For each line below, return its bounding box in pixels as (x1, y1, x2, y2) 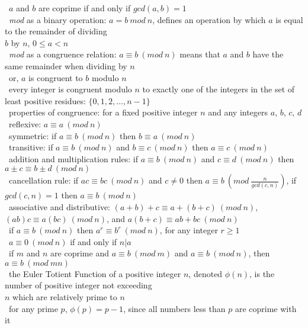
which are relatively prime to (12, 291, 117, 303)
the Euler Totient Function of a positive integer (8, 267, 181, 279)
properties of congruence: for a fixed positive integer (8, 106, 198, 118)
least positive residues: (5, 94, 86, 107)
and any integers (208, 106, 268, 118)
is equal (275, 13, 303, 25)
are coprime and (50, 247, 109, 259)
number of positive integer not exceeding (5, 279, 152, 291)
